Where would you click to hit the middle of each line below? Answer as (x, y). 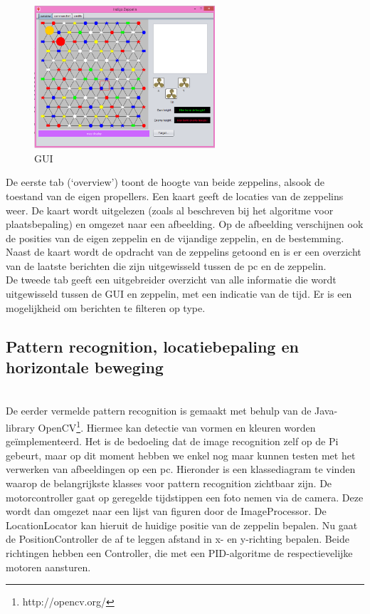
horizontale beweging (85, 367)
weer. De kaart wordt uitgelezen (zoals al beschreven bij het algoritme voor (170, 210)
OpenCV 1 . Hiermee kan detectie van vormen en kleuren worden (177, 426)
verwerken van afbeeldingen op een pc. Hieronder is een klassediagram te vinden (181, 469)
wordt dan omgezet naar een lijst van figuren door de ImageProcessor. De (166, 511)
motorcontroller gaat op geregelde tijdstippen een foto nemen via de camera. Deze (185, 497)
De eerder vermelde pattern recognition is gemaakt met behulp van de (159, 411)
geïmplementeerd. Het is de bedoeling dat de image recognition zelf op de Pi (172, 441)
